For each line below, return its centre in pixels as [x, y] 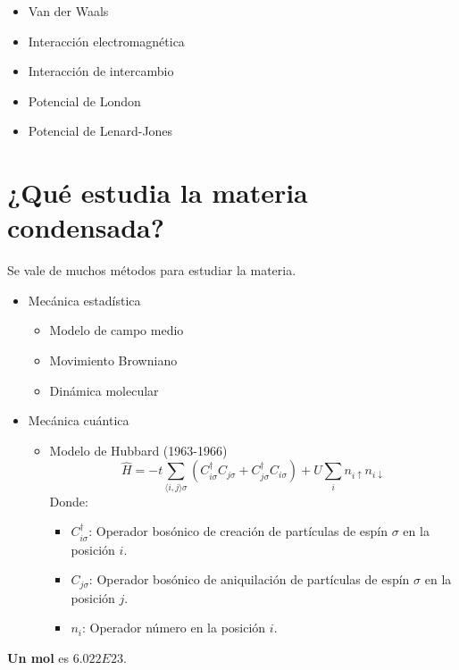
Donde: [69, 501]
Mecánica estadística [84, 300]
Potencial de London [84, 100]
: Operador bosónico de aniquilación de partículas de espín [249, 579]
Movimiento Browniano [113, 360]
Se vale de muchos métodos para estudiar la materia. [152, 270]
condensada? [86, 227]
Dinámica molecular [104, 390]
